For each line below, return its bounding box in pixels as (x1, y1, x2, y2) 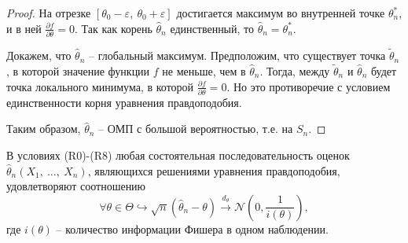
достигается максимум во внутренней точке (176, 5, 385, 20)
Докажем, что (6, 47, 72, 64)
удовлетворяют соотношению (6, 178, 146, 194)
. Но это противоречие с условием (226, 78, 391, 94)
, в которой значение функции (6, 62, 150, 79)
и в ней (6, 20, 42, 36)
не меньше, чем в (162, 62, 246, 79)
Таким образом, (6, 120, 81, 137)
